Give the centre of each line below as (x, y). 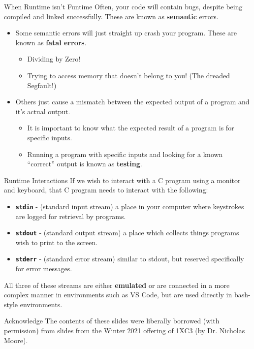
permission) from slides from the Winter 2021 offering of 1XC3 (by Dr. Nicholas (125, 331)
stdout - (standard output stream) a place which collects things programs (127, 233)
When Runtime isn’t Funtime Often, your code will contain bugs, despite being (123, 6)
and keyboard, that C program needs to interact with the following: (106, 190)
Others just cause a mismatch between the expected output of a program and (132, 102)
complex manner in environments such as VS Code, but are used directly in (118, 295)
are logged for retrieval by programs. (71, 216)
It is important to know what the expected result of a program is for (131, 128)
